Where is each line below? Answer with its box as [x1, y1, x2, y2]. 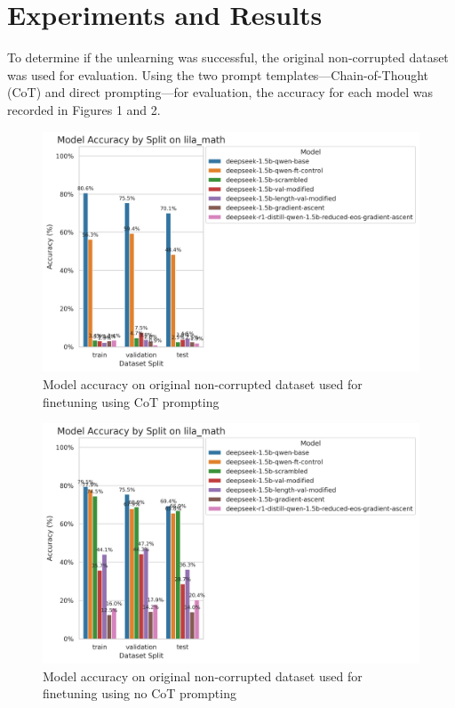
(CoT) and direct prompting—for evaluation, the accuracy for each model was [7, 83, 433, 102]
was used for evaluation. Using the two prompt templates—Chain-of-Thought [7, 65, 429, 84]
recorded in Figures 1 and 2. [7, 100, 161, 118]
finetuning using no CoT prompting [43, 684, 236, 703]
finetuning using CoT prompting [43, 392, 220, 411]
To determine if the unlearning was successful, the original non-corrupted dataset [7, 48, 449, 67]
